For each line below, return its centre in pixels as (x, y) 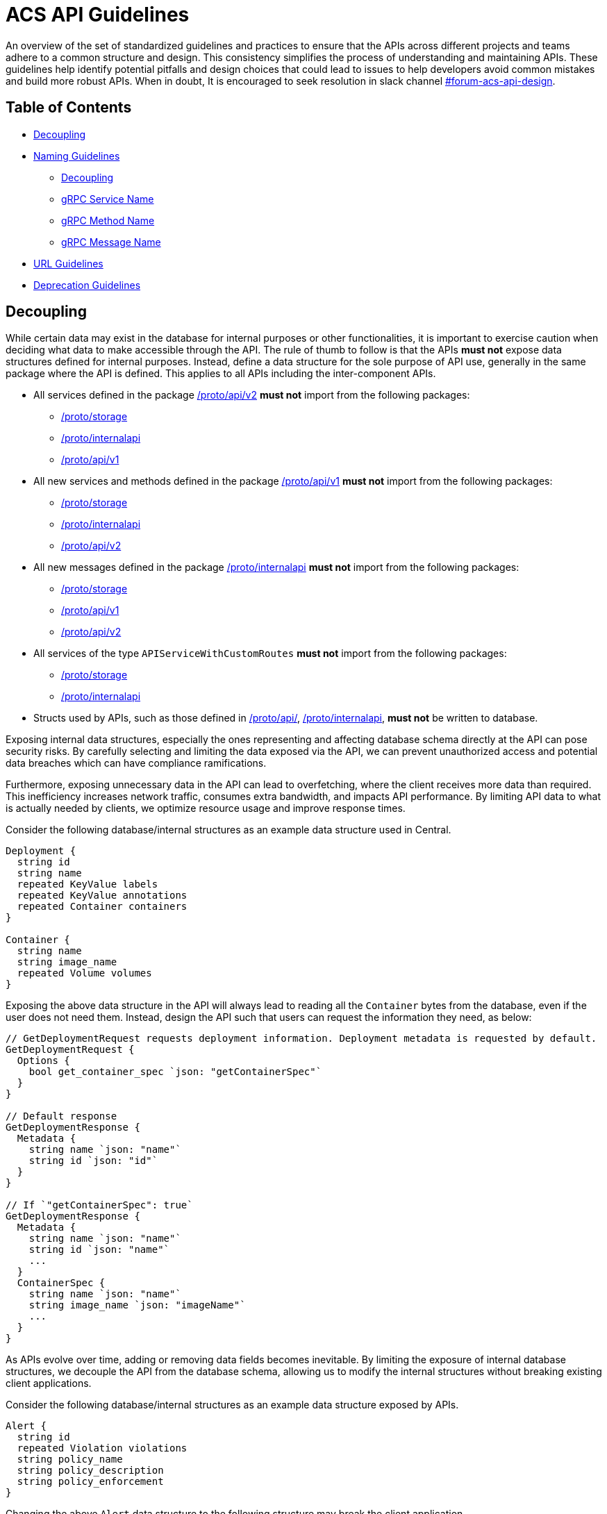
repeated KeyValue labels (88, 884)
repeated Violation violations (102, 1448)
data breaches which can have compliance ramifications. (136, 763)
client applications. (49, 1383)
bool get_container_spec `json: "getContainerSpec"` (175, 1072)
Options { (43, 1061)
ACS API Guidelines (98, 15)
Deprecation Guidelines (87, 285)
